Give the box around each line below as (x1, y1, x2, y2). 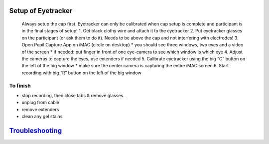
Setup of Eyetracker (9, 6, 73, 15)
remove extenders (21, 106, 59, 112)
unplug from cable (21, 100, 60, 106)
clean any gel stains (21, 114, 63, 120)
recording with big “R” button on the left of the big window (21, 70, 141, 76)
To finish (9, 82, 31, 89)
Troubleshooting (9, 126, 62, 135)
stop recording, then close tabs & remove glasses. (21, 92, 125, 98)
